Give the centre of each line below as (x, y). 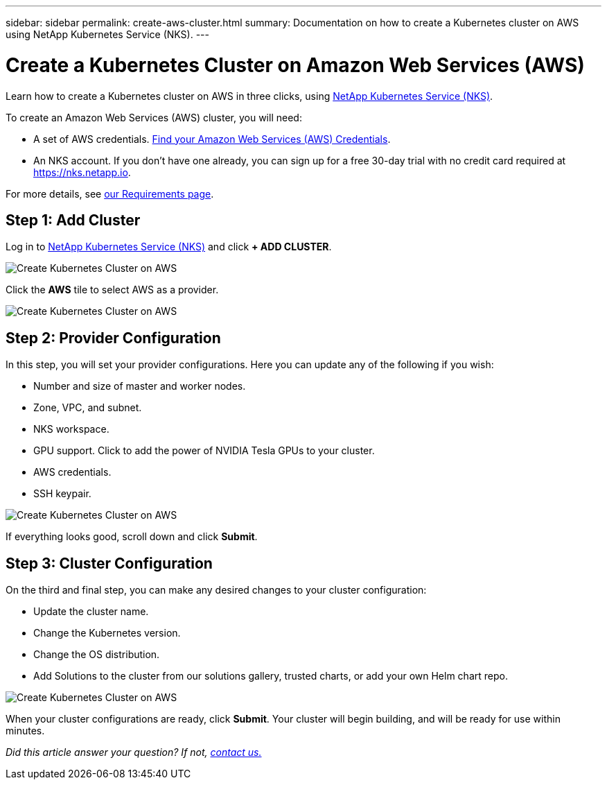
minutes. (25, 731)
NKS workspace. (71, 429)
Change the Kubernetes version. (107, 633)
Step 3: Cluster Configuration (109, 563)
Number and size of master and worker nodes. (140, 386)
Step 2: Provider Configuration (113, 338)
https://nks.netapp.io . (82, 172)
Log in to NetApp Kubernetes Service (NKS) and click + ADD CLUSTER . (169, 247)
